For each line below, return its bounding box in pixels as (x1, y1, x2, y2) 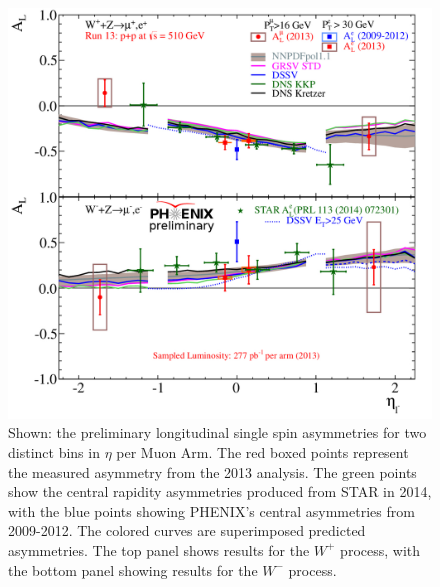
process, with (340, 539, 421, 560)
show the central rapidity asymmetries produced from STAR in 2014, (8, 481, 432, 502)
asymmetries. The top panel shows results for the (8, 539, 310, 560)
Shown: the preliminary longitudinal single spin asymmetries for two (8, 422, 427, 443)
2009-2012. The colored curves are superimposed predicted (8, 520, 366, 541)
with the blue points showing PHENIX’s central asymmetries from (8, 500, 415, 521)
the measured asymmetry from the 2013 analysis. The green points (8, 461, 417, 482)
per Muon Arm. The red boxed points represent (116, 441, 409, 462)
